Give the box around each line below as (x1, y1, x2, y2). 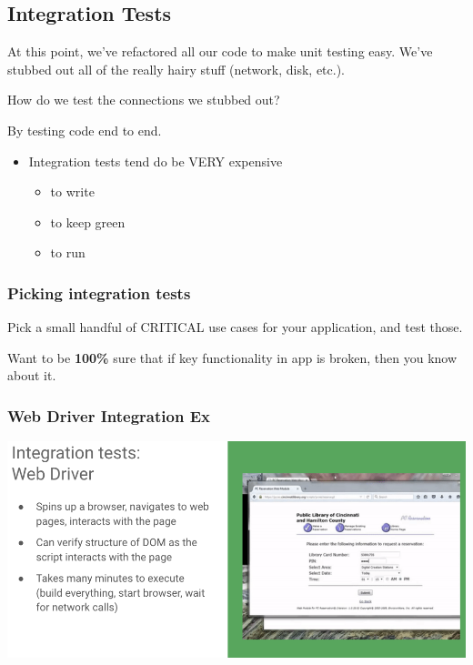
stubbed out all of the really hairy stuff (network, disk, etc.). (7, 59, 345, 78)
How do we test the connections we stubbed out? (7, 90, 280, 109)
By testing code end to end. (7, 120, 162, 139)
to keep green (50, 212, 126, 231)
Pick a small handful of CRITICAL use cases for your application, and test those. (7, 317, 463, 337)
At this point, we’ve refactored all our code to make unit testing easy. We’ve (7, 42, 433, 61)
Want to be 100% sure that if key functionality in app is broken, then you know (7, 348, 458, 367)
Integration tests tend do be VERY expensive (28, 151, 283, 170)
